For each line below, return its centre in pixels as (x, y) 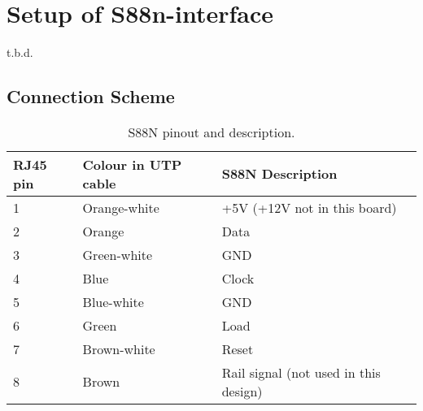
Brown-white (119, 348)
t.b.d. (20, 52)
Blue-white (113, 301)
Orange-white (121, 207)
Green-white (118, 254)
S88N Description (279, 174)
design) (242, 391)
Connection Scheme (91, 96)
